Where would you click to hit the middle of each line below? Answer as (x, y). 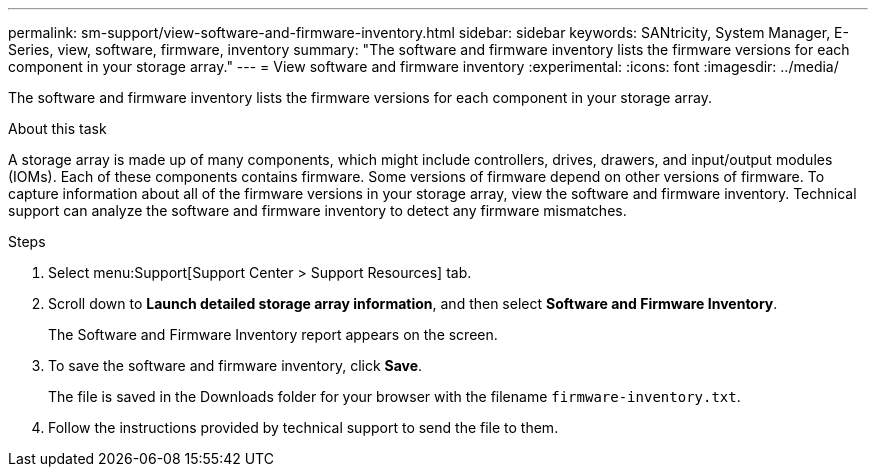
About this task (57, 128)
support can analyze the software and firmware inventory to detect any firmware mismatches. (317, 210)
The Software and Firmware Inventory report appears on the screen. (273, 334)
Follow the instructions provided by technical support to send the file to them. (303, 427)
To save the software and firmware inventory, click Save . (235, 365)
